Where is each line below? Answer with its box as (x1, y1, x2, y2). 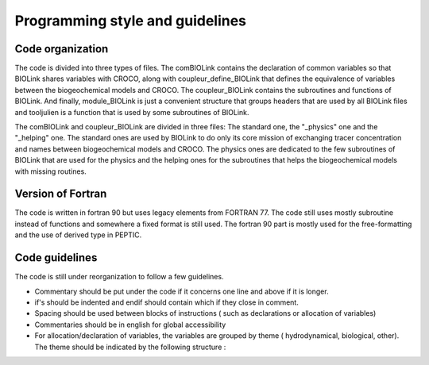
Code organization (14, 42, 109, 56)
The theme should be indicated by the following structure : (34, 342, 226, 352)
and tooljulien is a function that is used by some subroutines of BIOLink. (14, 107, 249, 117)
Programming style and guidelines (14, 12, 246, 29)
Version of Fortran (14, 187, 107, 201)
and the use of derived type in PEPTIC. (14, 230, 142, 240)
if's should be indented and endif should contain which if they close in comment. (34, 298, 300, 307)
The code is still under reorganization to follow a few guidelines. (14, 272, 224, 282)
